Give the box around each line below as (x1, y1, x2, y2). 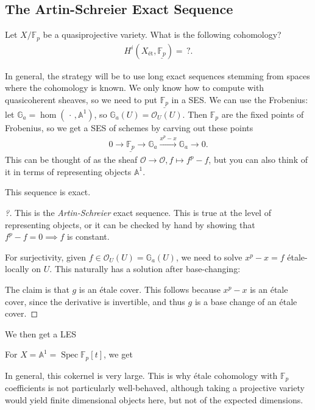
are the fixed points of (221, 107, 304, 120)
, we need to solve (175, 250, 242, 263)
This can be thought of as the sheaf (5, 153, 138, 166)
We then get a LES (5, 327, 77, 340)
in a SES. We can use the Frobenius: (171, 93, 308, 106)
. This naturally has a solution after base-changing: (49, 262, 241, 275)
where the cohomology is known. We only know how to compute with (5, 81, 264, 94)
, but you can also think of (208, 153, 308, 166)
